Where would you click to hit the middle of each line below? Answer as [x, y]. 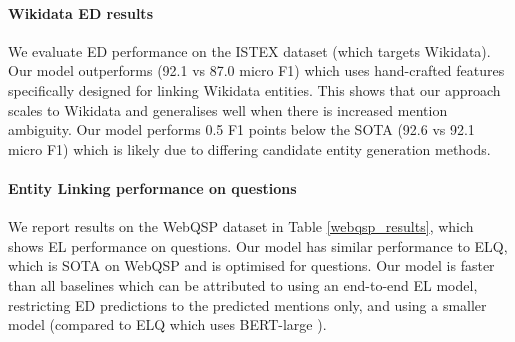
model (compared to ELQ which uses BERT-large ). [167, 324]
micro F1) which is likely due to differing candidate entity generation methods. [249, 148]
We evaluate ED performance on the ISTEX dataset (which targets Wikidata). [249, 50]
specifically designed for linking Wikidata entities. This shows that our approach [254, 89]
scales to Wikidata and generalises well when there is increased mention [228, 109]
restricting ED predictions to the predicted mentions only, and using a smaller [247, 304]
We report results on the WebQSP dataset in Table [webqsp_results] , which [241, 226]
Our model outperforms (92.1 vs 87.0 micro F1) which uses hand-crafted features [256, 70]
